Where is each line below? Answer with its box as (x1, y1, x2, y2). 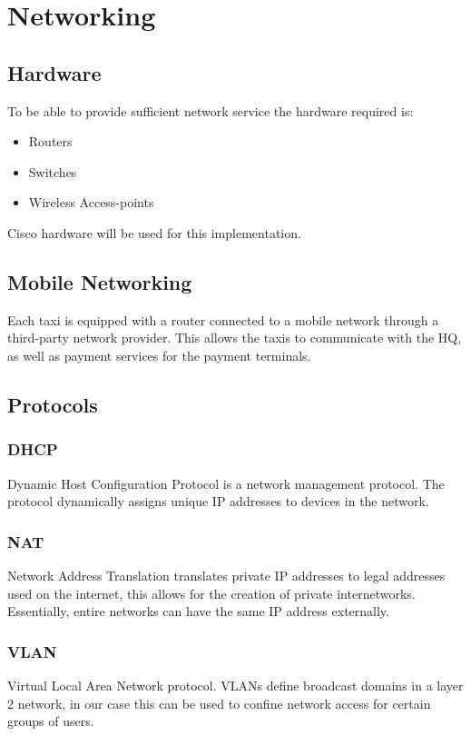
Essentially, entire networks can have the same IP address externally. (7, 602, 389, 621)
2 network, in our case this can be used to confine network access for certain (7, 693, 431, 712)
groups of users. (7, 711, 94, 731)
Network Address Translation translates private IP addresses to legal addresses (7, 565, 446, 584)
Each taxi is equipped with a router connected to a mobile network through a (7, 310, 439, 329)
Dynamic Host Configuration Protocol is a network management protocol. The (7, 473, 445, 492)
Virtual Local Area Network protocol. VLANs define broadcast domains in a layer (7, 675, 464, 694)
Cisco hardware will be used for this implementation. (7, 223, 301, 242)
